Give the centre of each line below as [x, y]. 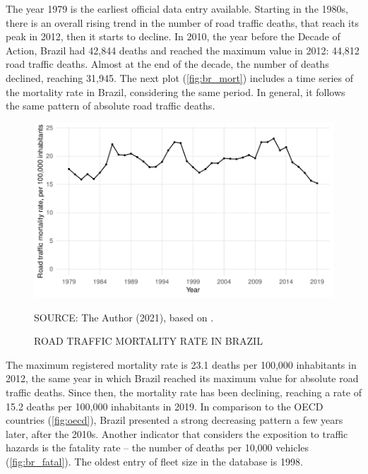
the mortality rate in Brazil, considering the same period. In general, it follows [176, 91]
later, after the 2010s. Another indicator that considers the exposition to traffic [177, 433]
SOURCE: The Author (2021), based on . [124, 317]
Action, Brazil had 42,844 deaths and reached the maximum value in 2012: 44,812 [183, 50]
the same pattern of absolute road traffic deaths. [111, 106]
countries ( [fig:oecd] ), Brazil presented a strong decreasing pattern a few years [174, 420]
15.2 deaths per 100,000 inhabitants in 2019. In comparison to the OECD [165, 406]
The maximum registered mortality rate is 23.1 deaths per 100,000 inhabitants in [181, 364]
